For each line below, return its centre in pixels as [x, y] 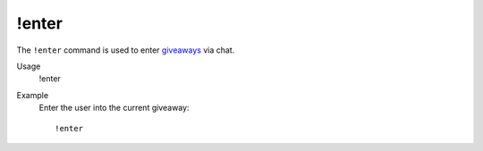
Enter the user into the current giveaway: [114, 108]
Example [33, 95]
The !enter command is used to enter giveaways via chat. [126, 50]
